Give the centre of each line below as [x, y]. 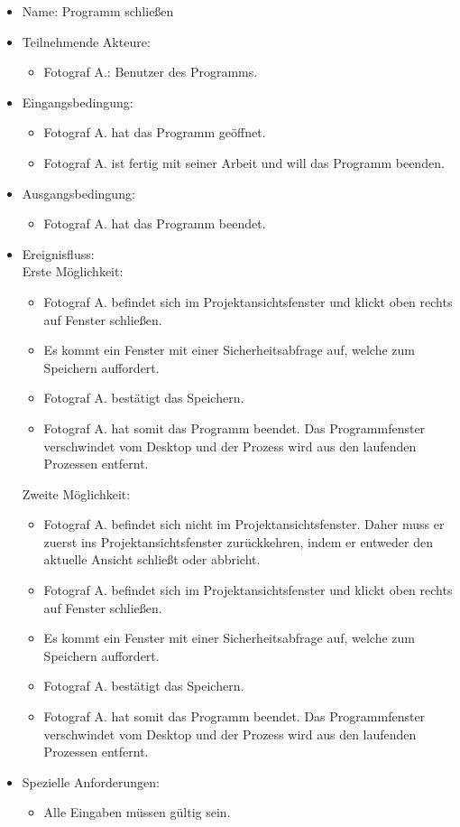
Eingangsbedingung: [78, 102]
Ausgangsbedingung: [78, 193]
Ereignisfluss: [58, 253]
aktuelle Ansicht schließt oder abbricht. [152, 559]
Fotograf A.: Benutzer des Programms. [151, 72]
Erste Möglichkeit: [73, 271]
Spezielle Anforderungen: [91, 781]
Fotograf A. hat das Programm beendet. [155, 223]
